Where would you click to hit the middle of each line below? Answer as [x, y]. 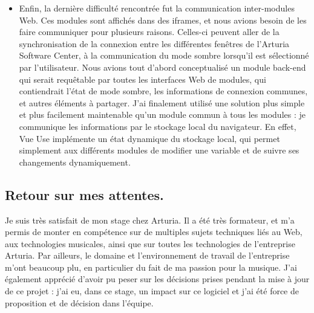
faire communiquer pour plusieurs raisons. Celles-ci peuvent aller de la [149, 32]
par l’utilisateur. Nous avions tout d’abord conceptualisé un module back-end [162, 67]
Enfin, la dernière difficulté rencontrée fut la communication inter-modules [157, 8]
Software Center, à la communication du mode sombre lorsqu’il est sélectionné [164, 55]
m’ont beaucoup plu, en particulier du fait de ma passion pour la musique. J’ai [151, 267]
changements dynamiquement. [75, 162]
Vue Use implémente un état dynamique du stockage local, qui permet [149, 138]
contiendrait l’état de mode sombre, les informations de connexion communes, [163, 91]
